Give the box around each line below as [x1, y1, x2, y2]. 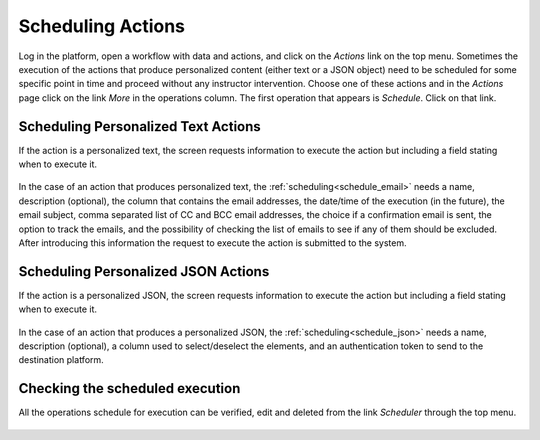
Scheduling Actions [18, 15, 185, 37]
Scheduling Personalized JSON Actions [18, 263, 270, 280]
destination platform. [18, 354, 104, 366]
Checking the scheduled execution [18, 380, 241, 397]
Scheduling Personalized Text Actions [18, 118, 262, 135]
